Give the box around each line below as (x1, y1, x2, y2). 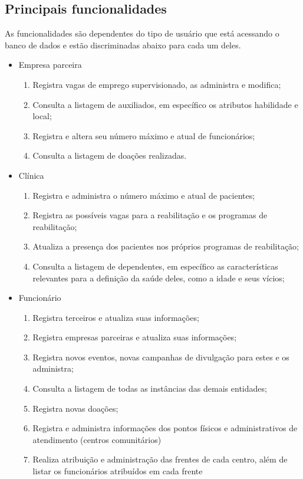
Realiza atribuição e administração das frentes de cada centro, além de (32, 453, 288, 465)
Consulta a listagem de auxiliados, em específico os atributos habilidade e (32, 98, 298, 110)
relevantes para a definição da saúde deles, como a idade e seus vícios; (32, 271, 285, 284)
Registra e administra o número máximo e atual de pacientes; (32, 189, 255, 201)
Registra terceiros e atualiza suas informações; (32, 311, 199, 323)
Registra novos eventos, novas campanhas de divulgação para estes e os (32, 350, 289, 363)
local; (32, 110, 52, 122)
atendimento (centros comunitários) (32, 433, 162, 445)
